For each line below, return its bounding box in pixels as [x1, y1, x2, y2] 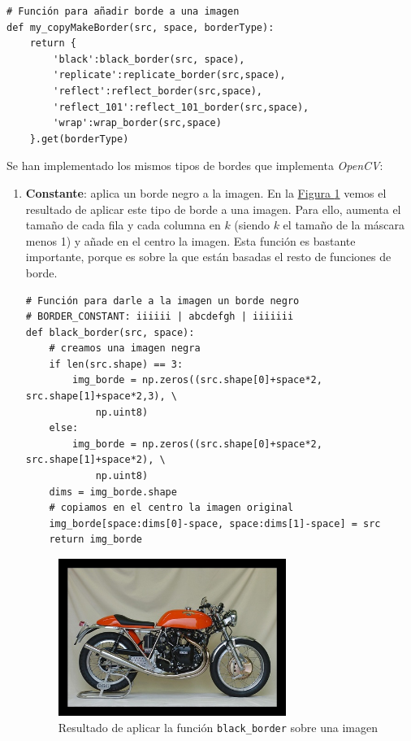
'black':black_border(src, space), [53, 53, 245, 65]
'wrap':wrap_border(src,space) [53, 117, 222, 129]
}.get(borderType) [29, 133, 129, 145]
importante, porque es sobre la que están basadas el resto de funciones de [25, 248, 392, 265]
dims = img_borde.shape [49, 486, 177, 498]
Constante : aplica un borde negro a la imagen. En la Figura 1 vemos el [25, 184, 387, 201]
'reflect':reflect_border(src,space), [53, 85, 262, 97]
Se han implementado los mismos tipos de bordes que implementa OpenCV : [6, 157, 383, 174]
